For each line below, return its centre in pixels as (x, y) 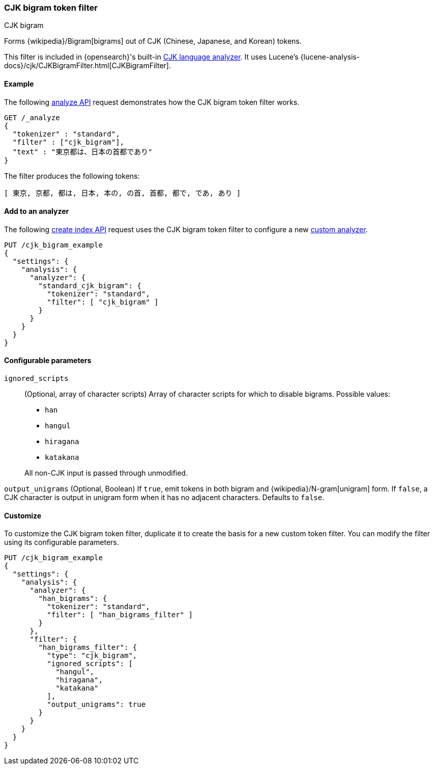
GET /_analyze (32, 117)
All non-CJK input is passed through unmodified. (106, 473)
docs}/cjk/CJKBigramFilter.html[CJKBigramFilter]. (88, 66)
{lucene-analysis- (330, 57)
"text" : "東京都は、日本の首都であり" (82, 152)
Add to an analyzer (37, 211)
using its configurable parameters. (62, 542)
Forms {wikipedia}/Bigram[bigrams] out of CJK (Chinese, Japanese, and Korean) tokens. (153, 41)
